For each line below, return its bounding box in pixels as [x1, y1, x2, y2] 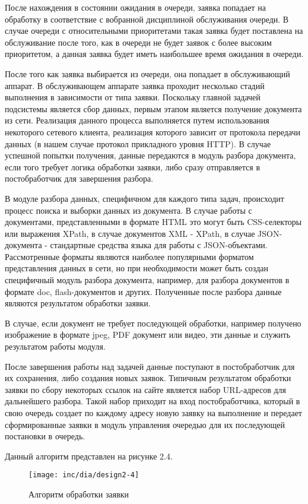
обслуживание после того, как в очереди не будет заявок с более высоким [5, 36, 272, 48]
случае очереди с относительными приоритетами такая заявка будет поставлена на [5, 24, 303, 37]
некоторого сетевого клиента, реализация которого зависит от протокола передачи [5, 125, 301, 138]
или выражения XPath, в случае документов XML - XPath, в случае [5, 227, 255, 239]
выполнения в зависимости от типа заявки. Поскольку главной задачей [5, 91, 261, 103]
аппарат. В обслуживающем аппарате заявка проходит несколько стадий [5, 79, 265, 91]
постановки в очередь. [5, 430, 85, 442]
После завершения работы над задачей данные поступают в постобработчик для [5, 360, 295, 372]
